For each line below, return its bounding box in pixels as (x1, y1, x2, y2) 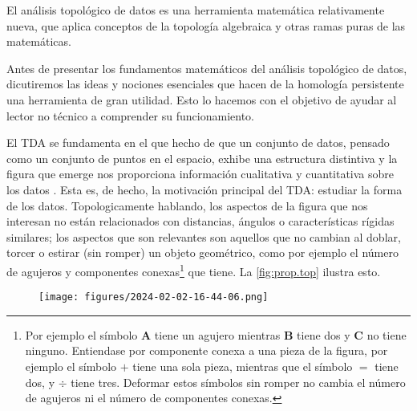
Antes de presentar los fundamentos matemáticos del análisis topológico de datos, (6, 59, 407, 76)
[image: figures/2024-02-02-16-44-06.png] (38, 291, 269, 303)
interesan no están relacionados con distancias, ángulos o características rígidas (6, 213, 395, 230)
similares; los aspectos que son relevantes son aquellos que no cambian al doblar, (6, 228, 401, 245)
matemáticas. (6, 33, 71, 50)
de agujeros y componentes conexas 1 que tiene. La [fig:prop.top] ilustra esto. (6, 260, 381, 279)
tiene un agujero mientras (154, 326, 281, 343)
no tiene (366, 326, 407, 343)
